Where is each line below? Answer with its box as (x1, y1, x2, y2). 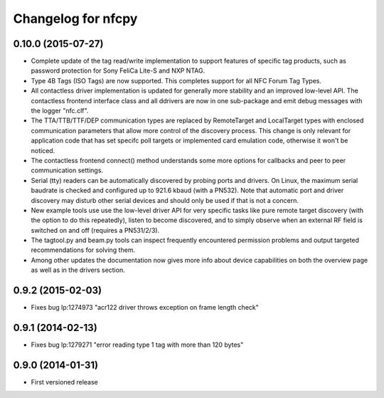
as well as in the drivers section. (31, 266, 125, 274)
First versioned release (31, 377, 99, 386)
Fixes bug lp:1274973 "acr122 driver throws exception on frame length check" (31, 303, 260, 312)
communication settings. (31, 166, 103, 174)
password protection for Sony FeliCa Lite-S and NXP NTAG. (31, 66, 206, 75)
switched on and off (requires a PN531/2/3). (31, 226, 160, 234)
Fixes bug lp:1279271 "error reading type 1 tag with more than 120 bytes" (31, 340, 244, 349)
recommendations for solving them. (31, 246, 135, 254)
